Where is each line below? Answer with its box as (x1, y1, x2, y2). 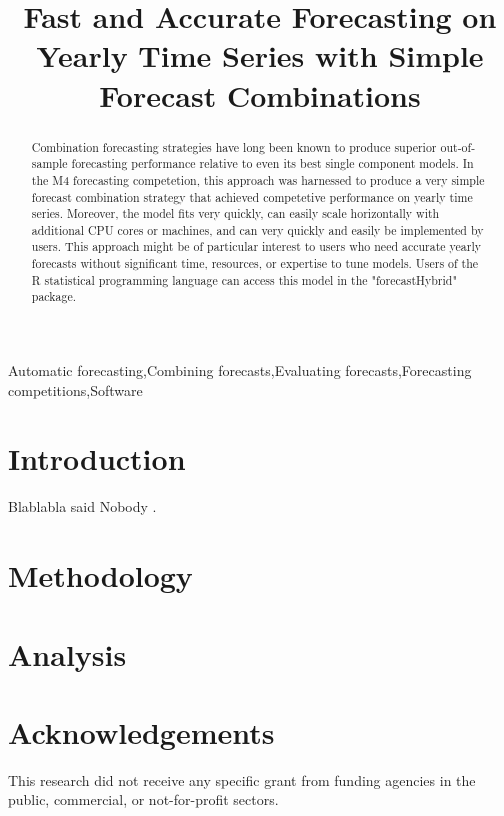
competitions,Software (8, 379, 143, 400)
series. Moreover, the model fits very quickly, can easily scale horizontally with (31, 205, 440, 222)
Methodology (8, 555, 193, 596)
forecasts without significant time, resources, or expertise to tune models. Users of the (31, 255, 479, 272)
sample (31, 155, 68, 172)
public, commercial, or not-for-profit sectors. (8, 789, 279, 810)
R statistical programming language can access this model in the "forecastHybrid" (31, 271, 457, 288)
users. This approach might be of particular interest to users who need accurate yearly (31, 238, 481, 255)
